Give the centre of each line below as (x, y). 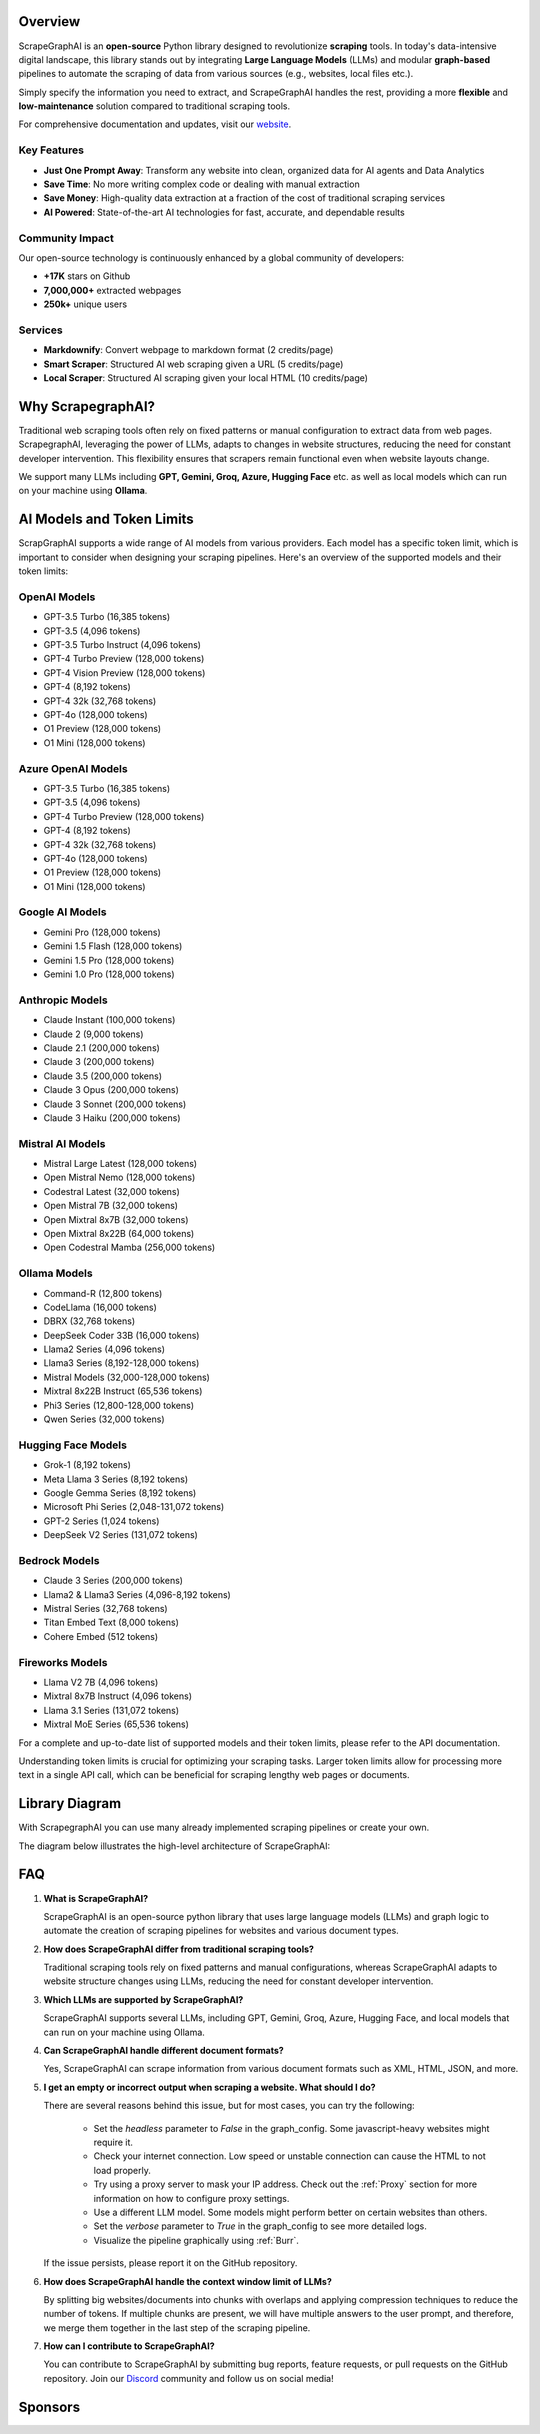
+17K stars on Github (87, 276)
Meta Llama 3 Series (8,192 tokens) (116, 1479)
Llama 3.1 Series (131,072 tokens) (111, 1710)
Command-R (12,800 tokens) (103, 1293)
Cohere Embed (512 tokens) (101, 1636)
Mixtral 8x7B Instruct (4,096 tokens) (118, 1696)
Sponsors (49, 2406)
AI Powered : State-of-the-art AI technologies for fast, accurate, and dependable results (224, 212)
